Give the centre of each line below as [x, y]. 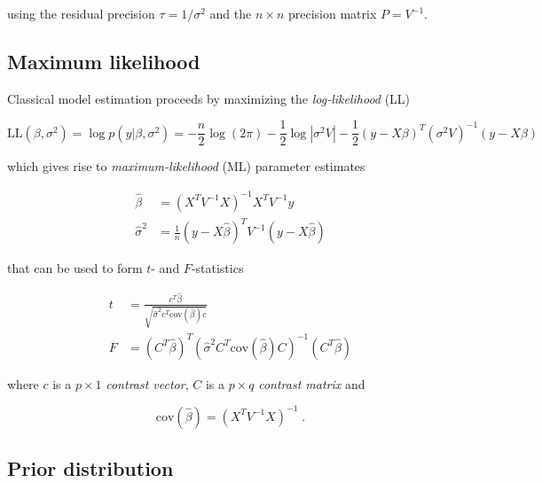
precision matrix [332, 13]
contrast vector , [147, 383]
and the [231, 13]
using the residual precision [81, 13]
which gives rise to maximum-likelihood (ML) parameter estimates [186, 166]
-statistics [217, 268]
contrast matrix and [312, 383]
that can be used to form [75, 268]
